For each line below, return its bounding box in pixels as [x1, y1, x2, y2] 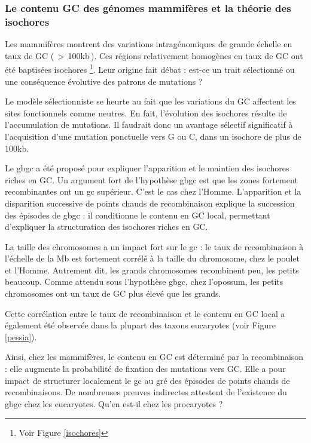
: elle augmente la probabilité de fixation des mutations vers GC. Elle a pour [5, 362, 286, 375]
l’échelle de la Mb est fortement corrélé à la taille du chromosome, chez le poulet [5, 252, 300, 264]
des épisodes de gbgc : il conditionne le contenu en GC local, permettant [5, 208, 270, 221]
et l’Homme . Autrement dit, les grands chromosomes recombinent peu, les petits [5, 263, 299, 276]
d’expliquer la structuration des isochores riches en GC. [5, 220, 208, 233]
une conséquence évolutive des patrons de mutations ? [5, 75, 203, 87]
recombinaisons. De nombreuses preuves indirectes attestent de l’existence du [5, 386, 287, 398]
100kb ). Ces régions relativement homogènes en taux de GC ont [68, 49, 303, 61]
